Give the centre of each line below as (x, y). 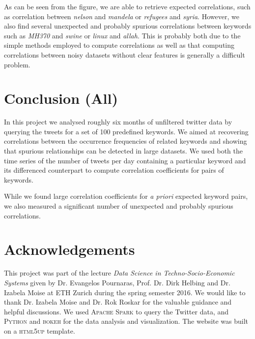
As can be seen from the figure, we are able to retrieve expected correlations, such (127, 6)
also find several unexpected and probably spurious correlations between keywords (128, 26)
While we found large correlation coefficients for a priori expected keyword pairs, (126, 196)
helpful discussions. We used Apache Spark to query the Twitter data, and (116, 311)
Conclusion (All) (61, 98)
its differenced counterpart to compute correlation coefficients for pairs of (114, 170)
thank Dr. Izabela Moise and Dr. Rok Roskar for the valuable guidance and (118, 302)
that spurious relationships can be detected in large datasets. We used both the (123, 151)
